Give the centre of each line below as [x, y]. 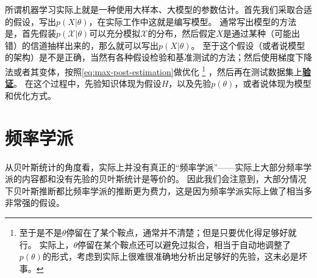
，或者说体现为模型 [273, 83]
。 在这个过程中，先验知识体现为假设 [87, 83]
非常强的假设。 [35, 203]
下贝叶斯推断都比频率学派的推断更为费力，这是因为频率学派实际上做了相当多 [158, 190]
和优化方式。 [30, 95]
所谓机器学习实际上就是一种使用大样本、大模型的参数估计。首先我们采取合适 [158, 9]
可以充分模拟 [115, 33]
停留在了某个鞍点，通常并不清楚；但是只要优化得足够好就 [181, 232]
